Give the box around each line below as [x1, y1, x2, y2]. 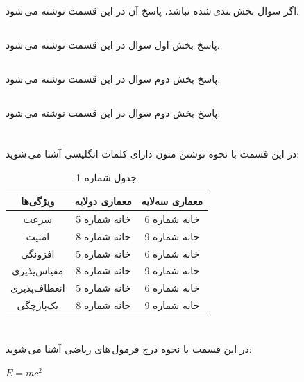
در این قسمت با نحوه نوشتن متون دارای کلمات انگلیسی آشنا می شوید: [6, 146, 300, 160]
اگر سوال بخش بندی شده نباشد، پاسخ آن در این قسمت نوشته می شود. [6, 3, 299, 18]
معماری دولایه [74, 194, 132, 208]
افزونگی [21, 246, 55, 260]
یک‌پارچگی [17, 298, 59, 313]
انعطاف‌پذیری [10, 281, 65, 295]
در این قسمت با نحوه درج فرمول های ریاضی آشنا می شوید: [6, 342, 252, 356]
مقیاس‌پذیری [12, 263, 64, 278]
